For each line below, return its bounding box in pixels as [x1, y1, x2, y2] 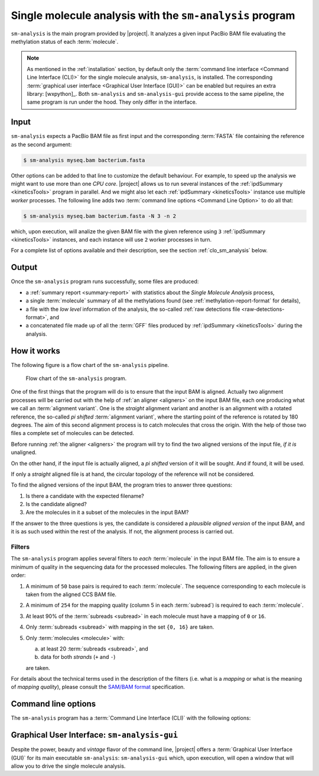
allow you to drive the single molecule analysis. [11, 762, 126, 769]
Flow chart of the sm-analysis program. [25, 375, 127, 382]
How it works [11, 346, 60, 356]
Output [11, 262, 38, 272]
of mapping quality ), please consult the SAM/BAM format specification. [11, 684, 185, 691]
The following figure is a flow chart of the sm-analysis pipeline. [11, 361, 170, 368]
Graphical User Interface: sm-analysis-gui [11, 730, 178, 740]
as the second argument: [11, 141, 72, 148]
